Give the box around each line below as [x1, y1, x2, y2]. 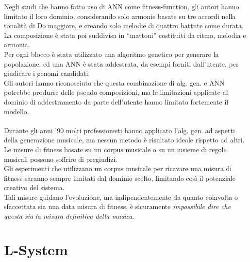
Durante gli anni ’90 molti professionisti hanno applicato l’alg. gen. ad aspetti [4, 125, 235, 135]
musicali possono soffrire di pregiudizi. [4, 154, 117, 164]
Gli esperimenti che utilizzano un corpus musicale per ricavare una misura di [4, 163, 232, 174]
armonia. [4, 39, 30, 50]
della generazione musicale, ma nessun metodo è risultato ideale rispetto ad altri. [4, 135, 245, 145]
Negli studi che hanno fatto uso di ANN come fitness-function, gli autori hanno [4, 1, 239, 11]
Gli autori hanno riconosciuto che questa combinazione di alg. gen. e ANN [4, 77, 225, 87]
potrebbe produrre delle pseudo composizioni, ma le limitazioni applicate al [4, 87, 228, 97]
